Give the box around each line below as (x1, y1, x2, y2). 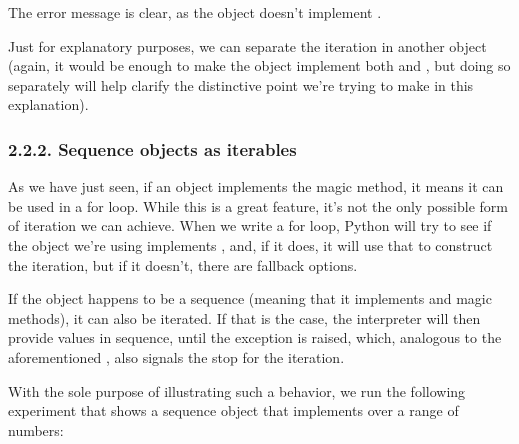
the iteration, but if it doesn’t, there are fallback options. (8, 254, 358, 275)
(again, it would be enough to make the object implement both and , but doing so (8, 55, 511, 76)
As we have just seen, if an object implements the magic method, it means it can (8, 176, 504, 197)
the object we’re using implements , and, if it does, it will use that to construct (8, 234, 493, 255)
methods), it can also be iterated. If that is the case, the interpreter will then (8, 307, 481, 328)
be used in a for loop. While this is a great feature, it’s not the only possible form (8, 195, 508, 216)
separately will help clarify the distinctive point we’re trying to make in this (8, 74, 474, 95)
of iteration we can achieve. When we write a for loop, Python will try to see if (8, 215, 492, 236)
